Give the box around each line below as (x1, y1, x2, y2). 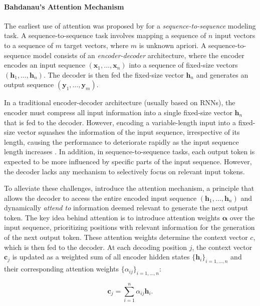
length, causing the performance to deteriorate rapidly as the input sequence (4, 136, 239, 147)
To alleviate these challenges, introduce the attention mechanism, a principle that (4, 183, 254, 193)
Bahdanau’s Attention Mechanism (4, 1, 124, 12)
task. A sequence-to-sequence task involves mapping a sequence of (4, 30, 206, 41)
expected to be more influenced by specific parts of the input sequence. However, (4, 156, 252, 166)
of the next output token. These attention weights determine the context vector (4, 232, 248, 242)
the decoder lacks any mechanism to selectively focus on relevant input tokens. (4, 166, 245, 176)
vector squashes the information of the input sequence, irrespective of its (17, 127, 240, 137)
